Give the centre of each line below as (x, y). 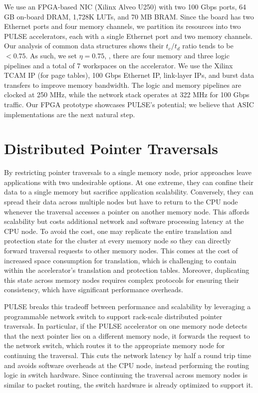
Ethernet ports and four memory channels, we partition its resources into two (123, 26)
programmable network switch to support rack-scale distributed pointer (113, 316)
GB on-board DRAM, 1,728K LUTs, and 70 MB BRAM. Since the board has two (129, 16)
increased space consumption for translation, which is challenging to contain (120, 260)
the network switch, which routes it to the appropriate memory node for (115, 345)
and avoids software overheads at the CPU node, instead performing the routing (127, 365)
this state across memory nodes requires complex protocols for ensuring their (122, 280)
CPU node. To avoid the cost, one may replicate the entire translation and (118, 231)
